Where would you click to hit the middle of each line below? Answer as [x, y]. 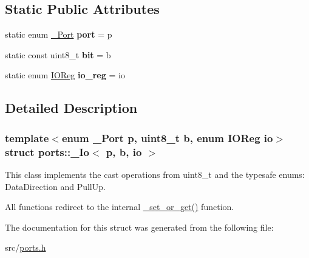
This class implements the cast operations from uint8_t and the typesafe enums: [155, 174]
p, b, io [124, 151]
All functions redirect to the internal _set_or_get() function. [120, 207]
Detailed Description [71, 108]
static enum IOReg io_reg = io [65, 75]
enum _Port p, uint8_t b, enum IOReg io [167, 137]
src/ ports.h [25, 247]
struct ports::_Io [47, 151]
